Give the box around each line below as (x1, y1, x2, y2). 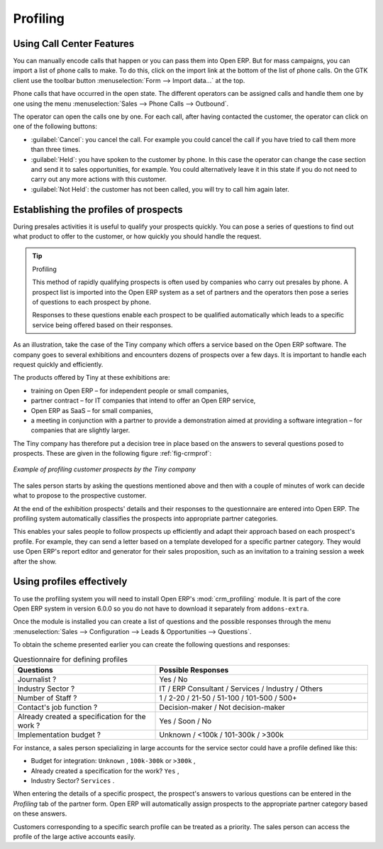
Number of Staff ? (17, 693, 77, 703)
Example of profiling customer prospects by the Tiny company (13, 465, 196, 473)
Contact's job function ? (17, 702, 98, 712)
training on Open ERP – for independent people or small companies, (30, 386, 229, 395)
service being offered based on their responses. (32, 320, 173, 329)
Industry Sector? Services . (30, 777, 115, 784)
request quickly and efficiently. (13, 360, 104, 368)
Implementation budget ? (17, 730, 101, 740)
